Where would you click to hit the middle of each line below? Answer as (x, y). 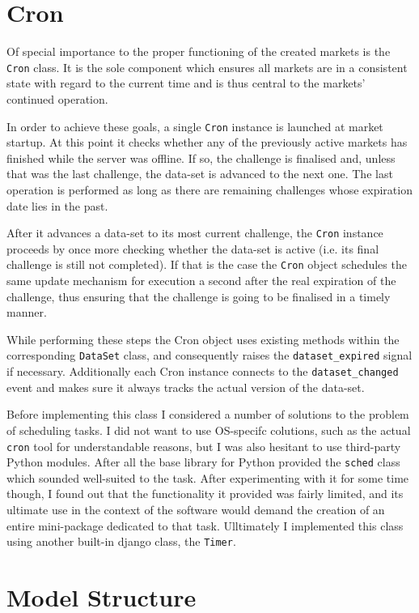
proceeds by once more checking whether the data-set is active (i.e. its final (193, 248)
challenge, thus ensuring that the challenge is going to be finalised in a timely (199, 296)
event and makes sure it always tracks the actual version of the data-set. (186, 387)
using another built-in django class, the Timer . (121, 541)
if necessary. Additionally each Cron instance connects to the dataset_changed (203, 371)
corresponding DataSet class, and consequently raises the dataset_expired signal (209, 355)
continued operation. (57, 98)
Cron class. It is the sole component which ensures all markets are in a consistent (207, 67)
